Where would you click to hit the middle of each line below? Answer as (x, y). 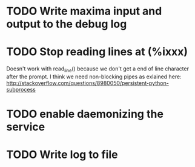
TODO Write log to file (62, 155)
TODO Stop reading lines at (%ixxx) (97, 52)
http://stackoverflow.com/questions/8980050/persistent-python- (88, 83)
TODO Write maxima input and (84, 11)
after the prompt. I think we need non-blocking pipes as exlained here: (94, 77)
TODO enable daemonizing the (85, 114)
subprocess (21, 89)
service (26, 127)
